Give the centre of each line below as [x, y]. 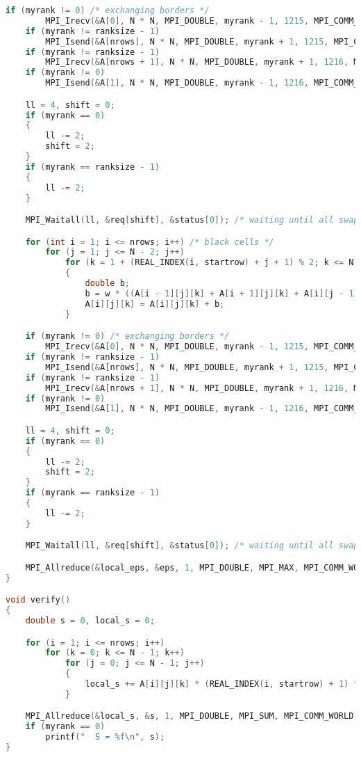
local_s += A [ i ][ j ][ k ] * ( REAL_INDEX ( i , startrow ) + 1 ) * [222, 684]
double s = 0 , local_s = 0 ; [90, 621]
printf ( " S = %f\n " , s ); [105, 737]
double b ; [107, 284]
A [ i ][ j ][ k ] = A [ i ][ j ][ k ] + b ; [155, 304]
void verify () [38, 600]
